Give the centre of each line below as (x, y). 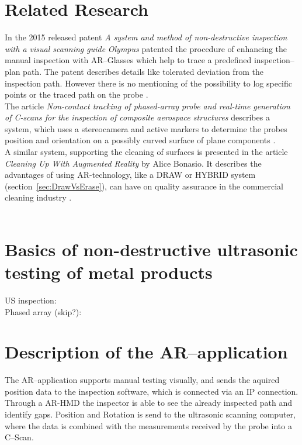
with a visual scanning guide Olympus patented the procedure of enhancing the (146, 48)
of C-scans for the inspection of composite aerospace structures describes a (137, 117)
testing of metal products (109, 272)
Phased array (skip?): (43, 311)
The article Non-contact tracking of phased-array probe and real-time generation (147, 106)
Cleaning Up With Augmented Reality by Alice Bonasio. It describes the (133, 163)
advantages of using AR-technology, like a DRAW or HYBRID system (130, 175)
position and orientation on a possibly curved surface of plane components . (140, 140)
